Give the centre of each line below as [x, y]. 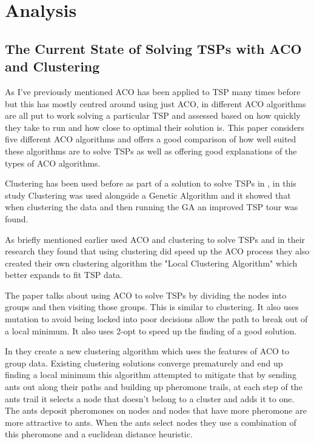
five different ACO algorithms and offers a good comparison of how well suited [151, 139]
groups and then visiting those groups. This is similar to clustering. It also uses [152, 307]
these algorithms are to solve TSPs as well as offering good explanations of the [151, 151]
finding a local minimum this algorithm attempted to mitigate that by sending [151, 375]
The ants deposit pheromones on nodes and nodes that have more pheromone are [156, 410]
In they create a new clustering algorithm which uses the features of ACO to [147, 351]
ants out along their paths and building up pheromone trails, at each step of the [154, 387]
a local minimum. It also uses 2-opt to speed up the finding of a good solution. [151, 330]
